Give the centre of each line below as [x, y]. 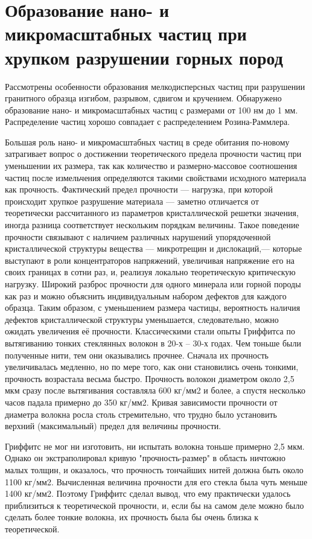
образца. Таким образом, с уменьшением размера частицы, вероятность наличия [153, 308]
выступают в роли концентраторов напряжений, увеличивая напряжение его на [150, 260]
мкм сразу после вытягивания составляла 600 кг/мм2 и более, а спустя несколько [155, 390]
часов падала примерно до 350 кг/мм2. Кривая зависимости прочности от [141, 402]
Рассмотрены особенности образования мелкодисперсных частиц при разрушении [155, 86]
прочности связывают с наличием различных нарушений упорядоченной [138, 236]
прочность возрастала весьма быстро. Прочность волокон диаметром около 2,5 [150, 378]
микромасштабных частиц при [126, 33]
